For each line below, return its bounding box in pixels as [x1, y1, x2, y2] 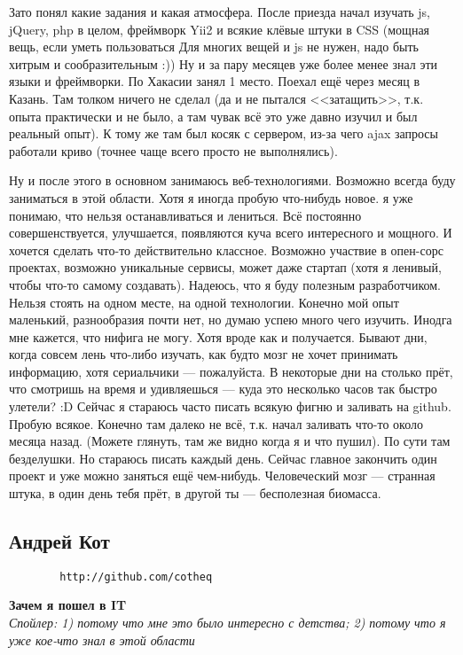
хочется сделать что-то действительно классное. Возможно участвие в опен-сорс [9, 240, 443, 259]
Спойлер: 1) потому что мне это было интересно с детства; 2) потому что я [9, 613, 446, 632]
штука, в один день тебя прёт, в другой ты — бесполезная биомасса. [9, 484, 381, 503]
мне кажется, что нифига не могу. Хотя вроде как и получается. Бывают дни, [9, 327, 428, 346]
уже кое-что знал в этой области [9, 630, 195, 649]
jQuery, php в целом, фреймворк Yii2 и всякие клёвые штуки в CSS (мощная [9, 19, 430, 38]
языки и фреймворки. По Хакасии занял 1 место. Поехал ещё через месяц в [9, 72, 420, 90]
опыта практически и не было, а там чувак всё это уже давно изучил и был [9, 106, 418, 125]
